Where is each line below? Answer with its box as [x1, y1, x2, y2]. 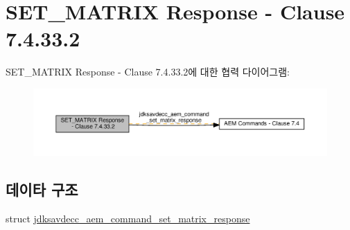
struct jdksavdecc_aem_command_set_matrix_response [6, 211, 250, 225]
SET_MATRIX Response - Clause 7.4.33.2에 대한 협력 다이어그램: [6, 64, 290, 79]
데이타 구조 [6, 179, 78, 200]
